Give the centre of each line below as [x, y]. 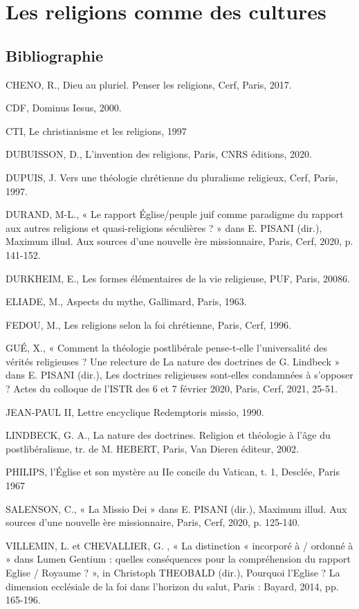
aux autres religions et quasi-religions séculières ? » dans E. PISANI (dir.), [164, 227]
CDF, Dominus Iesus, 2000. [64, 108]
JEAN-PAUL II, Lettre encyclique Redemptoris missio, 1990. [135, 411]
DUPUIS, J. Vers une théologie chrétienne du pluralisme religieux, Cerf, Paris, [172, 177]
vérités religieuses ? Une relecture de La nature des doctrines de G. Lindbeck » [173, 361]
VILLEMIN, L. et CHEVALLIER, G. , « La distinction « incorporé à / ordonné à [179, 545]
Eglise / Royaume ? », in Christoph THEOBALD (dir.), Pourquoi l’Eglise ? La [173, 573]
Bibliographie [55, 55]
